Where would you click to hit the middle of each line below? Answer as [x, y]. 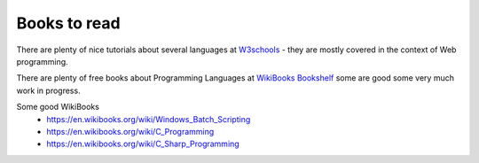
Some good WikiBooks [58, 107]
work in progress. [48, 90]
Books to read [68, 23]
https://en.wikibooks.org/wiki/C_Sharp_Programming [143, 144]
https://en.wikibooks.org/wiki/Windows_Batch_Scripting [149, 119]
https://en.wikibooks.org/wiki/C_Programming [130, 131]
